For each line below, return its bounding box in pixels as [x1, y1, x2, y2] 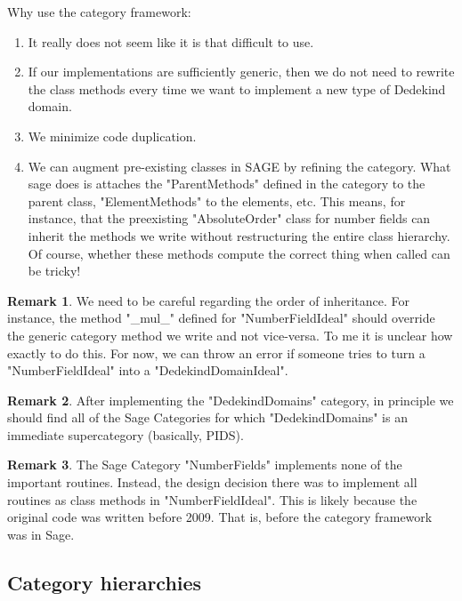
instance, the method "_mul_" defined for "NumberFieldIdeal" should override [7, 309, 435, 327]
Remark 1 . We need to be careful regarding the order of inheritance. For [7, 291, 410, 309]
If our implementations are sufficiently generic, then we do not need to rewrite [28, 62, 455, 81]
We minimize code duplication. [28, 126, 197, 145]
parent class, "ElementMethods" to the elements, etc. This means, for [28, 191, 406, 210]
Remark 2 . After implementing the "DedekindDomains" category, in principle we [7, 390, 454, 409]
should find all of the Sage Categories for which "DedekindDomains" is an [7, 408, 408, 427]
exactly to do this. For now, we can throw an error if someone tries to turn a [7, 343, 426, 362]
